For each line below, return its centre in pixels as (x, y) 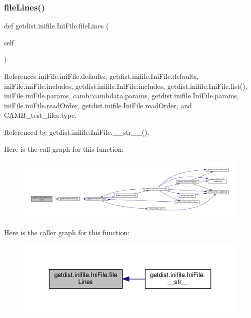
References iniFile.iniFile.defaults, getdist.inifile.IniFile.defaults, (101, 76)
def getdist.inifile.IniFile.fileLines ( (56, 26)
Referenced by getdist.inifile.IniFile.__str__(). (77, 132)
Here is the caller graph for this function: (67, 232)
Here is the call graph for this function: (64, 149)
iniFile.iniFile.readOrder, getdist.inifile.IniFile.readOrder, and (98, 105)
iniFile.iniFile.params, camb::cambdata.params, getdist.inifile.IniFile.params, (121, 96)
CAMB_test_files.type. (40, 115)
